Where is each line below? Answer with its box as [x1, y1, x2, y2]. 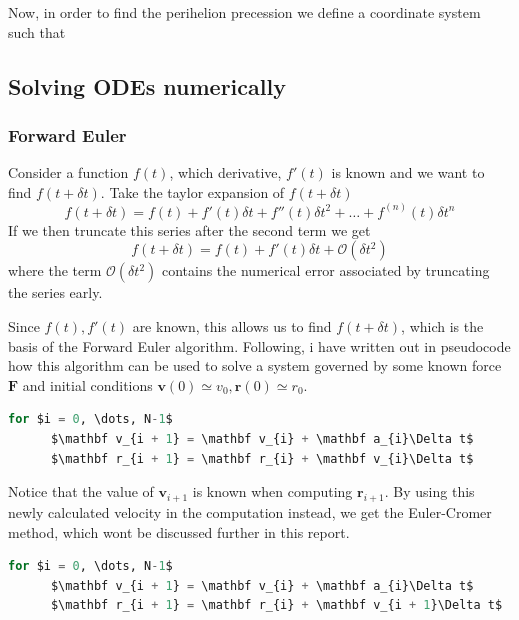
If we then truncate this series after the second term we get [8, 219, 371, 240]
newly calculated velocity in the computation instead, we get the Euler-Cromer [8, 501, 492, 522]
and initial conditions [22, 374, 153, 395]
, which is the [401, 316, 484, 336]
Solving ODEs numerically [8, 70, 286, 101]
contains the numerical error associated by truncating [161, 260, 490, 281]
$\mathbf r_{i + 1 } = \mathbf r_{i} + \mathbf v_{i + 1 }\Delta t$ [50, 598, 503, 613]
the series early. [8, 282, 103, 303]
